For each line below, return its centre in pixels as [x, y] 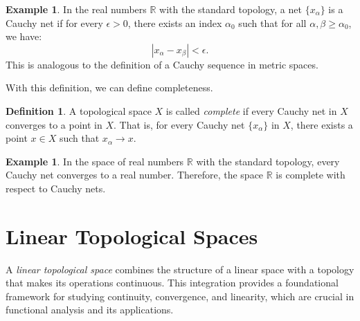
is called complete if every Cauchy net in [251, 110]
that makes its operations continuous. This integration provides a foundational [172, 283]
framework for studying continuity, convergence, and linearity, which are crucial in [180, 296]
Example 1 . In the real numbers [76, 9]
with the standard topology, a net [231, 9]
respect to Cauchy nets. [56, 188]
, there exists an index [175, 22]
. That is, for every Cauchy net [179, 124]
